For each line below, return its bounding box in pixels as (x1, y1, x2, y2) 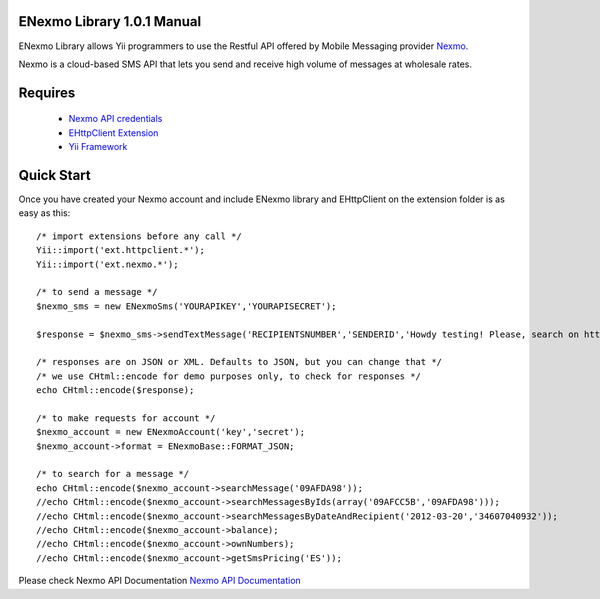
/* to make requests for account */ (36, 412, 216, 424)
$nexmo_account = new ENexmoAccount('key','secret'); (36, 426, 305, 438)
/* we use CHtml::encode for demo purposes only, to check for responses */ (36, 370, 422, 382)
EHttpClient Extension (68, 126, 159, 139)
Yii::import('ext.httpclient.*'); (36, 245, 205, 256)
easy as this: (18, 207, 71, 219)
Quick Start (18, 166, 91, 184)
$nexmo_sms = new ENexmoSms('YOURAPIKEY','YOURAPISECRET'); (36, 300, 337, 312)
